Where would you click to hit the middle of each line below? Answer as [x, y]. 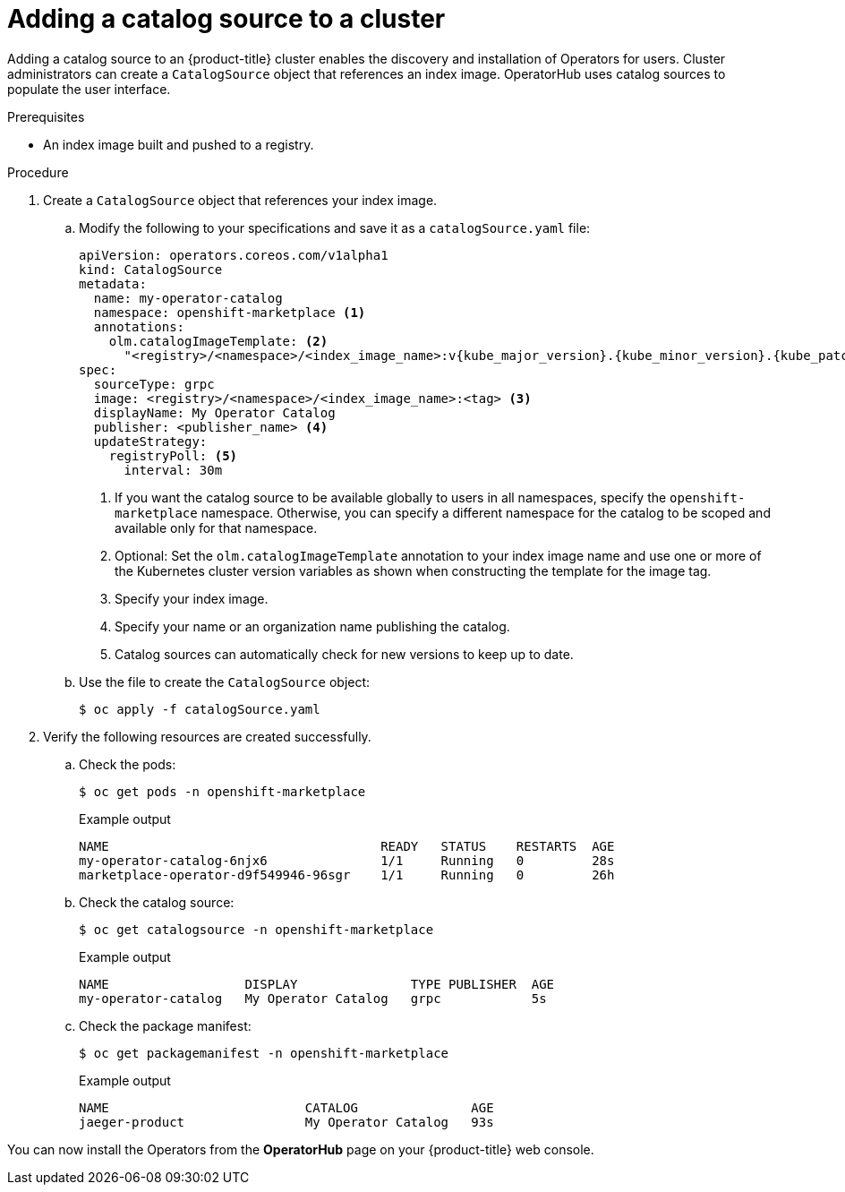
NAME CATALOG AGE [286, 1107]
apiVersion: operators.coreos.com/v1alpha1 [234, 255]
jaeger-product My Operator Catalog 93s [286, 1122]
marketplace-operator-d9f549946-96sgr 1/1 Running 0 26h [347, 875]
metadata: [113, 283]
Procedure [38, 172]
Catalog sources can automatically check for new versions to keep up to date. [344, 654]
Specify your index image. [192, 598]
